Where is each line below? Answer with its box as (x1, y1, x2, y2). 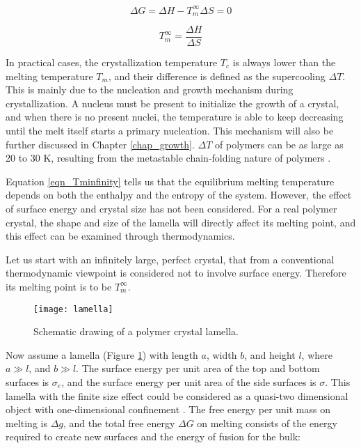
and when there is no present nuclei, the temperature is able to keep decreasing (6, 109, 344, 124)
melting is (6, 415, 47, 430)
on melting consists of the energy (197, 415, 337, 430)
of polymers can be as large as (215, 137, 344, 151)
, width (206, 347, 237, 362)
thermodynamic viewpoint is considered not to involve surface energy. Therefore (6, 265, 346, 280)
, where (301, 347, 332, 362)
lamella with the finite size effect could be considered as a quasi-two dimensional (6, 388, 348, 403)
